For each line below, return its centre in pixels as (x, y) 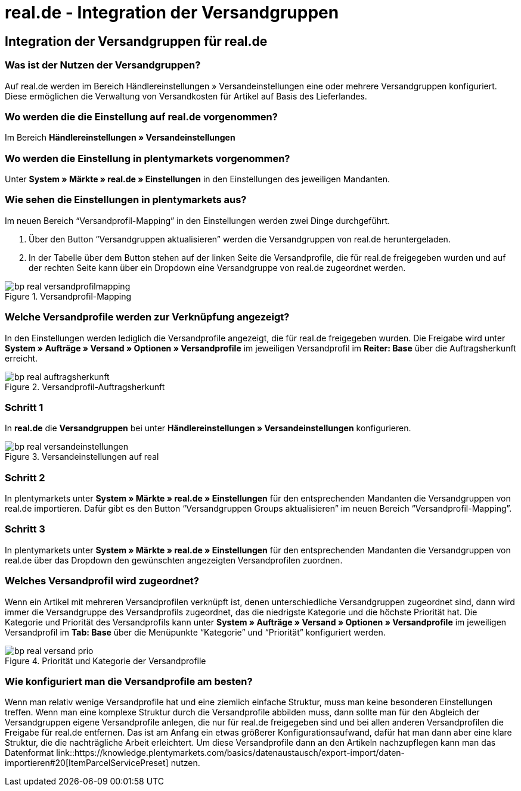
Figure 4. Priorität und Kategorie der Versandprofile (106, 661)
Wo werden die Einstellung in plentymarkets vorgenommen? (148, 158)
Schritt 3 (25, 529)
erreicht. (21, 358)
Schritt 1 (24, 407)
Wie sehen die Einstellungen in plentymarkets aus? (126, 200)
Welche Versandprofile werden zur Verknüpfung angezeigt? (147, 317)
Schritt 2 (25, 477)
